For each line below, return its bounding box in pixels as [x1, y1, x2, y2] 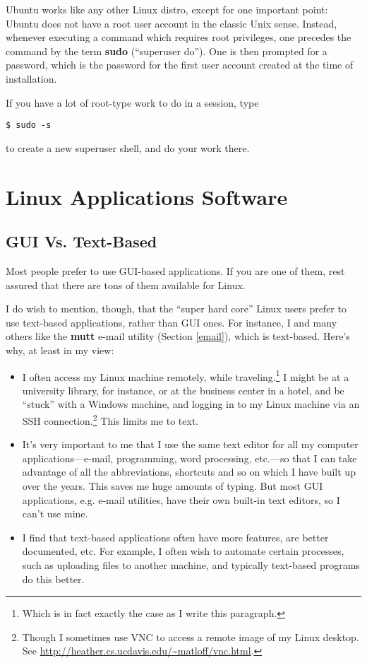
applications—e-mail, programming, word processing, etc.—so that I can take [22, 450, 357, 465]
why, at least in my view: [6, 342, 114, 357]
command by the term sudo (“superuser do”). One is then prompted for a [6, 43, 327, 58]
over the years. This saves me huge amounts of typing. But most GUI [22, 479, 323, 493]
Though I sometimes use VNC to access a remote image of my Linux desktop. [22, 629, 359, 644]
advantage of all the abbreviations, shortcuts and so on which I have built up [22, 464, 356, 479]
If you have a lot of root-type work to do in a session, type [6, 95, 259, 110]
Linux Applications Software [6, 182, 288, 211]
